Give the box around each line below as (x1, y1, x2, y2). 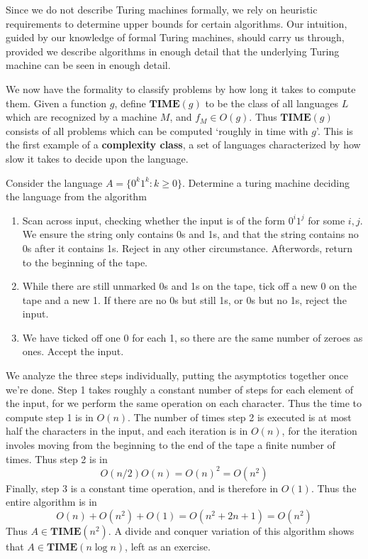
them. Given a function (6, 95, 107, 110)
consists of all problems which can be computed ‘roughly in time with (6, 123, 308, 138)
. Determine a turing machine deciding (182, 175, 350, 190)
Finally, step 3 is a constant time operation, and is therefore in (6, 480, 279, 495)
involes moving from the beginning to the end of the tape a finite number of (6, 438, 335, 452)
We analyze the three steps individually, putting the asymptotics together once (6, 368, 349, 383)
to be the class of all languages (205, 95, 339, 110)
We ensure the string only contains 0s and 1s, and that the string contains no (22, 227, 359, 241)
